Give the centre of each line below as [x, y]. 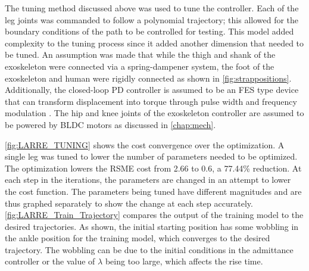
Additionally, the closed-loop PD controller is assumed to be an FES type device [152, 90]
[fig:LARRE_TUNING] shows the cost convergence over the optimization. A [145, 144]
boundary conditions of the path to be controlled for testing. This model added [149, 31]
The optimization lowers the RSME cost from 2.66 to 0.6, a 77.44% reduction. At [153, 168]
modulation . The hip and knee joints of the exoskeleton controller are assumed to [154, 113]
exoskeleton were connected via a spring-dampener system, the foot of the [140, 66]
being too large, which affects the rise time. [184, 261]
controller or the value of [50, 261]
